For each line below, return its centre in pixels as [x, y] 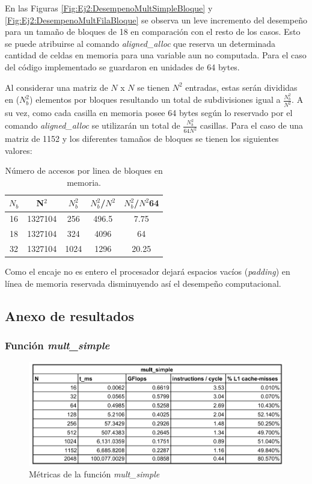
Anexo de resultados [69, 315]
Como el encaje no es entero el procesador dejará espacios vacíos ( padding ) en [148, 271]
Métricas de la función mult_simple [94, 474]
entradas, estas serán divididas [241, 87]
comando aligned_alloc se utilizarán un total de [93, 125]
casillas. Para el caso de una [252, 125]
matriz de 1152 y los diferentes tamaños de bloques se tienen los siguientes [142, 139]
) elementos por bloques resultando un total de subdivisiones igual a [155, 100]
